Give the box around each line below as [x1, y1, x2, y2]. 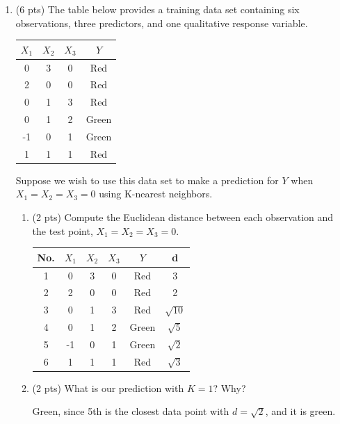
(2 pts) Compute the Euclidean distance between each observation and [32, 210, 334, 225]
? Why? [213, 380, 246, 395]
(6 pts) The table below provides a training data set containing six [15, 2, 300, 16]
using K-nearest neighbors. [99, 186, 213, 201]
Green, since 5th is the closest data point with [32, 404, 229, 418]
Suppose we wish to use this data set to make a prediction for [15, 172, 279, 187]
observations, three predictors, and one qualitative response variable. [15, 15, 308, 30]
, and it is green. [265, 404, 336, 418]
